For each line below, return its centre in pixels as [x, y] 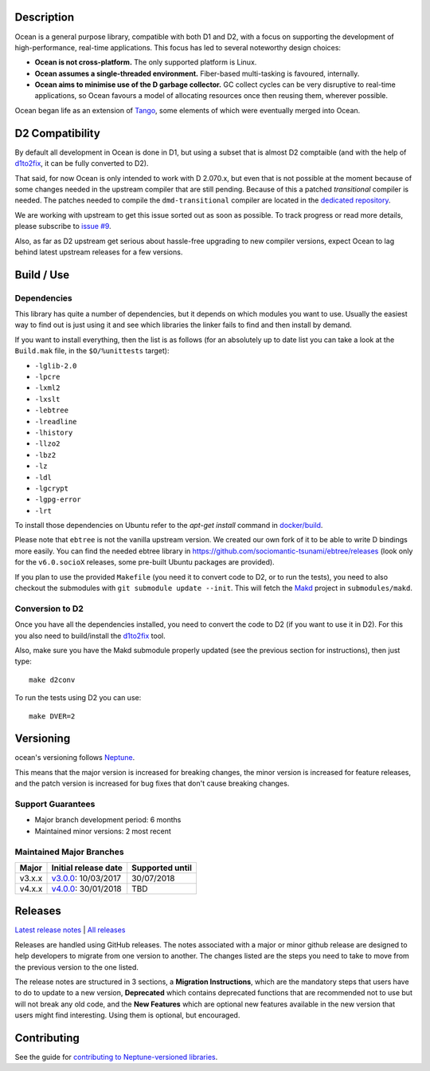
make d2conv [52, 679]
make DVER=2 [52, 716]
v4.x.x [31, 888]
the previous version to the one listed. [77, 967]
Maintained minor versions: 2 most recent [103, 831]
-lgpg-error [58, 500]
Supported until [162, 868]
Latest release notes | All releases [70, 930]
